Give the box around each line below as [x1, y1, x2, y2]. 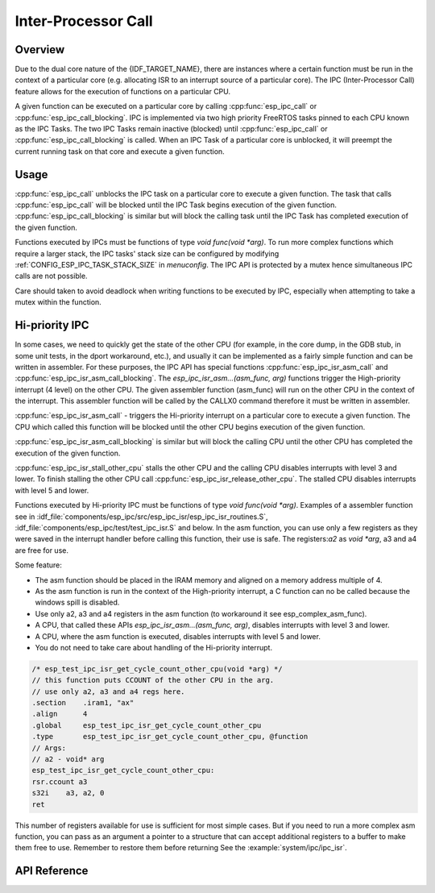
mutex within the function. [14, 297, 102, 307]
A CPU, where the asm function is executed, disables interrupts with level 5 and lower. [35, 631, 321, 641]
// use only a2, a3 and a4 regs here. [31, 687, 185, 696]
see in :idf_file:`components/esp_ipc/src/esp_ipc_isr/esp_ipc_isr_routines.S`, [14, 512, 269, 521]
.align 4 [31, 709, 88, 719]
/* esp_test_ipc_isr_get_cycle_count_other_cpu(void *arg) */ [31, 664, 283, 673]
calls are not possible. [14, 271, 88, 281]
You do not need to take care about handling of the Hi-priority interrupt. [35, 642, 273, 652]
